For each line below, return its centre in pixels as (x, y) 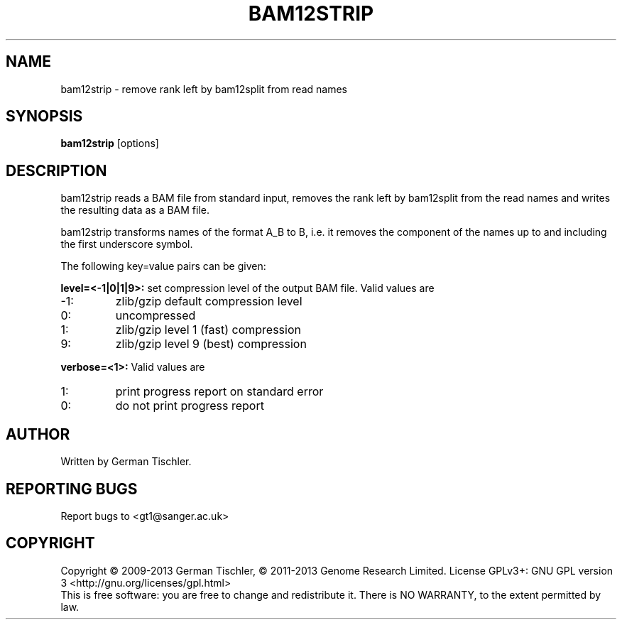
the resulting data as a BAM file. (135, 210)
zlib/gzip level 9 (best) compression (211, 344)
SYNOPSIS (44, 116)
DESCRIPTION (56, 170)
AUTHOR (38, 434)
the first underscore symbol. (127, 244)
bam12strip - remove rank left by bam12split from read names (204, 89)
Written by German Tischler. (126, 462)
